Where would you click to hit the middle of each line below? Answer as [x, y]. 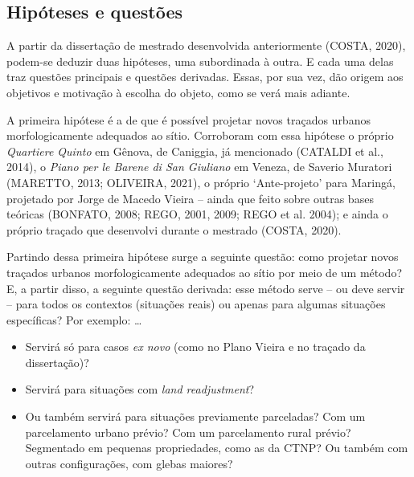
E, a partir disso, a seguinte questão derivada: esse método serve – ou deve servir [206, 288]
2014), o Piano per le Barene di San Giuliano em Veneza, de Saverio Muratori [199, 167]
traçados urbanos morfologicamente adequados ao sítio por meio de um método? [204, 272]
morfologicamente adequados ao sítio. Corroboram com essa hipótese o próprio [200, 135]
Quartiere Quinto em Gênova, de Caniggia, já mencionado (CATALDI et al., [195, 151]
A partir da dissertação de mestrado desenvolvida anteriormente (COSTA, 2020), [206, 45]
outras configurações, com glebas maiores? [129, 463]
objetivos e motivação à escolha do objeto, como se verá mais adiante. [178, 92]
